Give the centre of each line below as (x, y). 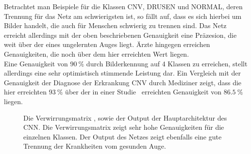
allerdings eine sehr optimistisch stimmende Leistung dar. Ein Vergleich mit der (122, 73)
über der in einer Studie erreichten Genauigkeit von (143, 92)
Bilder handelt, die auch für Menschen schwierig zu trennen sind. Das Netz (115, 25)
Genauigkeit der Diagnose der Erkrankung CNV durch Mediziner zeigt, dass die (123, 82)
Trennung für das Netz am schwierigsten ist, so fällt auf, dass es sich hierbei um (123, 16)
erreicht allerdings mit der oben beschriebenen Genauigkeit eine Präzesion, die (120, 35)
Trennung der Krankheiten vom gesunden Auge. (95, 146)
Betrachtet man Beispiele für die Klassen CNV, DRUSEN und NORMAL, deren (123, 6)
